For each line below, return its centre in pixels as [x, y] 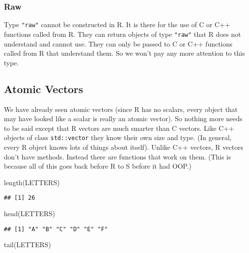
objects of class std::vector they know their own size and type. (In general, [118, 137]
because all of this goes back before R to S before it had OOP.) [98, 166]
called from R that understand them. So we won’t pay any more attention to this [124, 53]
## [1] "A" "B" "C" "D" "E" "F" [56, 229]
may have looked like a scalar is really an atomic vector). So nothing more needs [123, 119]
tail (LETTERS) [28, 245]
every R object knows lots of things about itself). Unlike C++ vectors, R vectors [124, 147]
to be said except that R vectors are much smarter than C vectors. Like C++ [119, 128]
